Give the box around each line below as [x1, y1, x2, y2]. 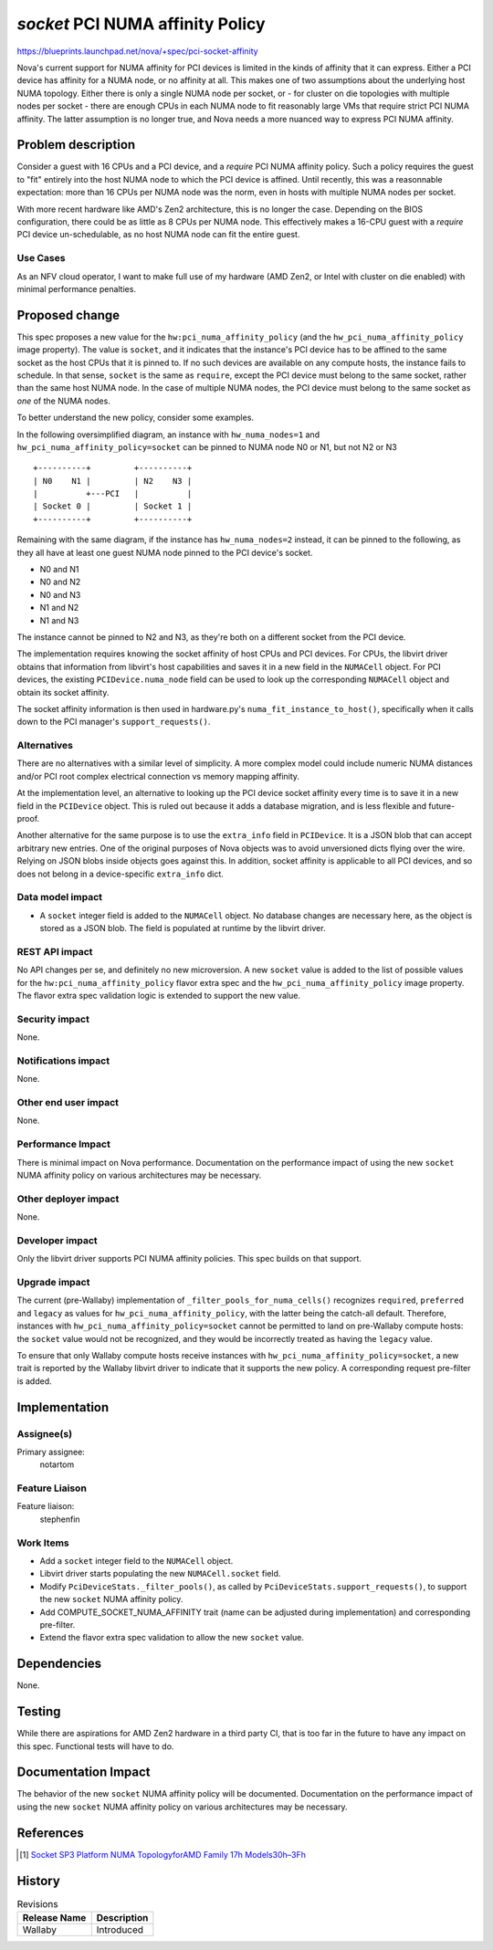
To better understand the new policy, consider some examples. [16, 412, 255, 424]
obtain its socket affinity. [16, 687, 110, 697]
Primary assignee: [16, 1446, 86, 1457]
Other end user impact [16, 1096, 119, 1109]
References [16, 1825, 84, 1840]
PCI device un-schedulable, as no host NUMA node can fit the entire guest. [16, 229, 300, 240]
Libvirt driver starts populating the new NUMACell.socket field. [39, 1568, 281, 1579]
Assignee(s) [16, 1427, 73, 1440]
